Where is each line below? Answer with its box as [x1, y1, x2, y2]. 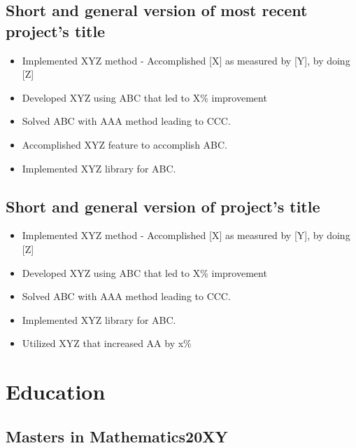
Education [6, 377, 106, 406]
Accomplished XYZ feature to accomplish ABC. [22, 137, 227, 151]
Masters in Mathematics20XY [6, 425, 228, 447]
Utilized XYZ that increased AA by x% [22, 336, 192, 351]
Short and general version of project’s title [6, 195, 320, 217]
